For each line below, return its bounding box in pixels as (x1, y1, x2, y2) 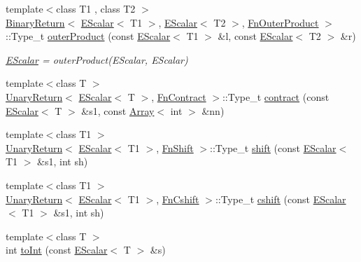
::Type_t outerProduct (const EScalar (6, 29, 171, 43)
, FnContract (151, 89, 206, 104)
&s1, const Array (81, 103, 155, 118)
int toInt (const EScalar (6, 242, 108, 257)
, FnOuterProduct (241, 15, 319, 29)
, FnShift (156, 140, 194, 155)
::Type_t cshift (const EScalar (215, 191, 346, 206)
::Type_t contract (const (222, 89, 330, 104)
